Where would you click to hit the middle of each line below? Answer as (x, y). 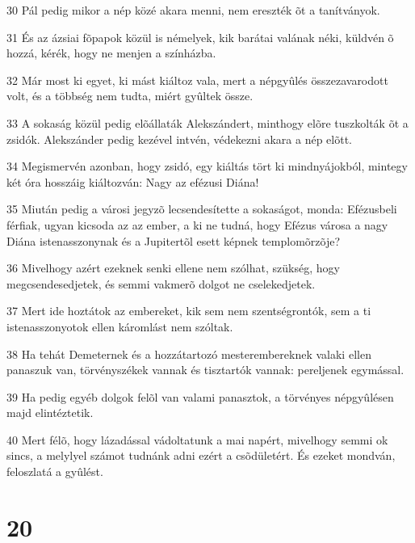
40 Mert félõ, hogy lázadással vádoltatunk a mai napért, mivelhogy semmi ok (197, 439)
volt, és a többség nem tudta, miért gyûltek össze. (130, 96)
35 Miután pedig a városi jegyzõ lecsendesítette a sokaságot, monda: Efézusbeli (202, 209)
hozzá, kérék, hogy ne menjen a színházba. (111, 53)
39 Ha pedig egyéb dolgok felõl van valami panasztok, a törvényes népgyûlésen (200, 396)
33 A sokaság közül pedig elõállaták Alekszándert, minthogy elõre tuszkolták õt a (207, 122)
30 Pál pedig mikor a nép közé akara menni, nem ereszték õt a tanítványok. (193, 10)
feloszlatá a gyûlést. (55, 471)
